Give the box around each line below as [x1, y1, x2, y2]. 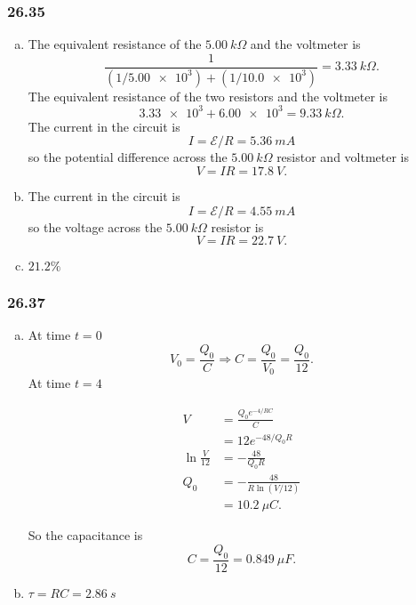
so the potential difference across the [28, 148, 228, 166]
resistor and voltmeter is [276, 148, 410, 166]
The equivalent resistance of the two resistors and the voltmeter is [28, 86, 388, 105]
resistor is [211, 217, 264, 236]
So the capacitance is [28, 526, 143, 544]
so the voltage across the [28, 217, 163, 236]
